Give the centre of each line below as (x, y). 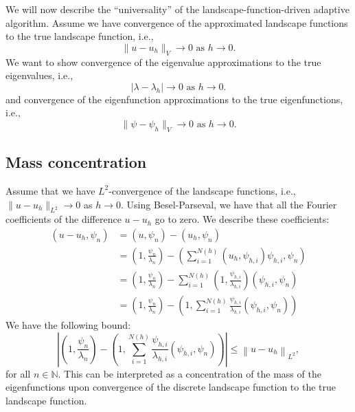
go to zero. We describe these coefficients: (242, 219)
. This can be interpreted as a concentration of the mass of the (190, 373)
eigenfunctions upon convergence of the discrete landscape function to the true (171, 387)
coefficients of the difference (64, 219)
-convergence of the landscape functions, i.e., (202, 190)
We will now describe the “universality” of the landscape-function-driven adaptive (177, 9)
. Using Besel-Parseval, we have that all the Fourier (229, 204)
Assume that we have (50, 190)
